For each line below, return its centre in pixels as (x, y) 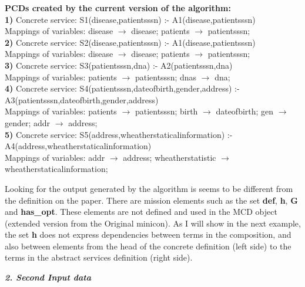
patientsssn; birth (166, 111)
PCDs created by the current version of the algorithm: (118, 8)
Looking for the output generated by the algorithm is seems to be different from (149, 188)
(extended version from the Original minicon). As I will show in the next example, (153, 223)
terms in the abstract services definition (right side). (99, 257)
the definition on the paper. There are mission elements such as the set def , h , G (151, 200)
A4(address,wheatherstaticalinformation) (78, 146)
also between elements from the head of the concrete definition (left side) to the (148, 246)
